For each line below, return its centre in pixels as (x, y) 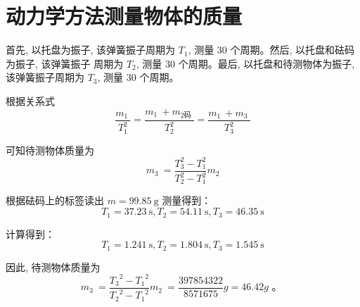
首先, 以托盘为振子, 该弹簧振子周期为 (91, 50)
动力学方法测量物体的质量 (124, 16)
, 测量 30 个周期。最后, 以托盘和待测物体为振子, (245, 63)
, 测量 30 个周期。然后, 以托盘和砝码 (271, 50)
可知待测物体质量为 (50, 150)
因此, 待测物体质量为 (53, 267)
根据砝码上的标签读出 (55, 200)
